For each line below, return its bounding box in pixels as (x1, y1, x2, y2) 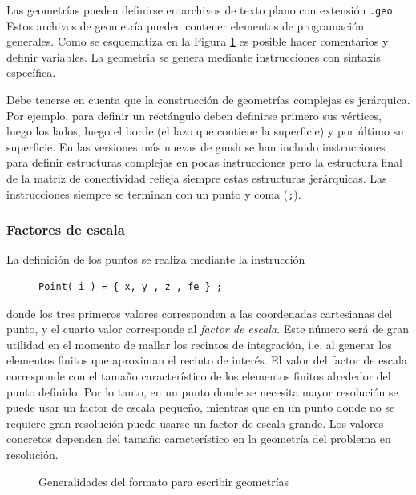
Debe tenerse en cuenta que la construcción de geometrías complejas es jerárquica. (6, 91, 410, 108)
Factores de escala (6, 219, 125, 239)
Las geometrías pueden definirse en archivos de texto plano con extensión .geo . (6, 2, 396, 18)
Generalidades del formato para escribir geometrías (38, 473, 289, 489)
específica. (6, 64, 56, 81)
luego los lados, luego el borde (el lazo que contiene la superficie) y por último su (6, 123, 404, 139)
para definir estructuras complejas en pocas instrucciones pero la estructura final (6, 154, 402, 171)
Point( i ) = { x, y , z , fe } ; (38, 281, 223, 293)
